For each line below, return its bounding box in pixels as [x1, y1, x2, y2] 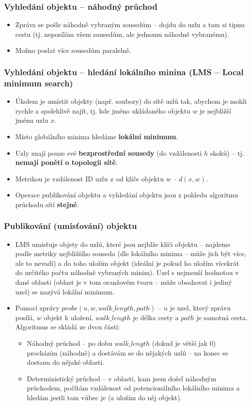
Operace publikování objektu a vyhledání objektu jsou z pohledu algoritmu [15, 190, 238, 200]
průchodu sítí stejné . [15, 199, 79, 209]
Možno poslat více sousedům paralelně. [15, 45, 131, 55]
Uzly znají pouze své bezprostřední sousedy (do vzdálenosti [15, 147, 202, 158]
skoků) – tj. [210, 147, 244, 158]
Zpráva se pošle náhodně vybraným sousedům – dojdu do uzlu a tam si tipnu [15, 19, 245, 30]
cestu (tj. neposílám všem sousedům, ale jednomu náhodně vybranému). [15, 29, 229, 39]
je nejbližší [200, 105, 231, 115]
